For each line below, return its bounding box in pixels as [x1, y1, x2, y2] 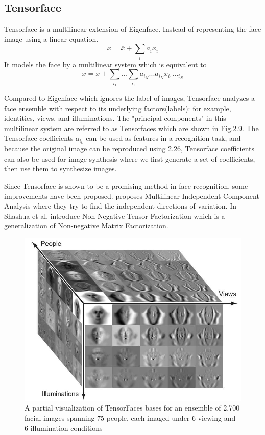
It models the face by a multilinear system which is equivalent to [4, 59, 207, 69]
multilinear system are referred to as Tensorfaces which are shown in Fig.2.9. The [4, 122, 259, 133]
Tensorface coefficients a [4, 133, 80, 143]
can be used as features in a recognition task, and [86, 133, 241, 143]
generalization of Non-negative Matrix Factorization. [4, 220, 168, 231]
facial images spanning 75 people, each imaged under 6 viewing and [25, 413, 236, 423]
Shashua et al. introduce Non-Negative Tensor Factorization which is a [4, 210, 225, 221]
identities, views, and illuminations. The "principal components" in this [4, 113, 226, 123]
